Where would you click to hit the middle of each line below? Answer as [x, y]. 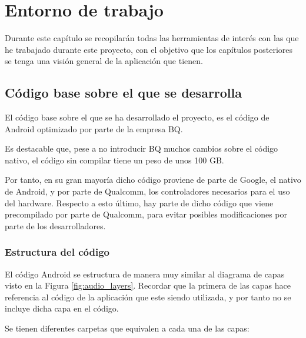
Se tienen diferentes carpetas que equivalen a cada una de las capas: [127, 328]
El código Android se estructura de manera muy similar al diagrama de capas [145, 274]
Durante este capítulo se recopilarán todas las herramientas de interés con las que [152, 38]
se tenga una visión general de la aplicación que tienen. [104, 61]
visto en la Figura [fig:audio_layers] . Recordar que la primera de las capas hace [148, 285]
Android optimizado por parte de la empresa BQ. [94, 128]
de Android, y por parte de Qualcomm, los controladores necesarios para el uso [147, 191]
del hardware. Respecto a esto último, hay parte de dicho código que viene [139, 203]
